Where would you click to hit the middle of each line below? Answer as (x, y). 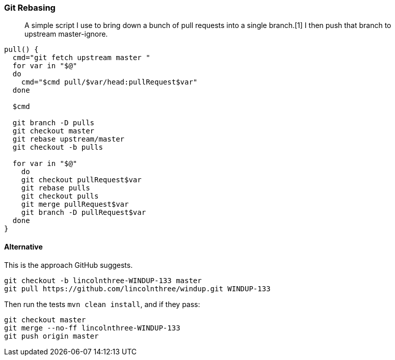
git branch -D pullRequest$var (84, 213)
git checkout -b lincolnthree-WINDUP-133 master (103, 280)
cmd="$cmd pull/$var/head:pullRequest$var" (109, 82)
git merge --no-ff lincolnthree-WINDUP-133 (92, 328)
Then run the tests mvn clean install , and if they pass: (102, 304)
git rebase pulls (56, 188)
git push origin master (51, 336)
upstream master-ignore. (66, 34)
